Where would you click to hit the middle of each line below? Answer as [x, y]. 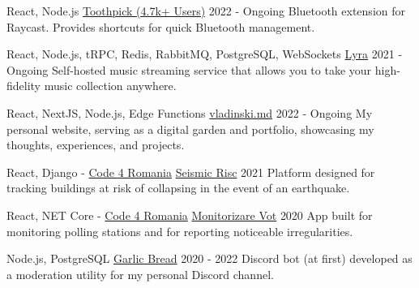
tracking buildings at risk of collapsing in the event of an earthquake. [178, 188]
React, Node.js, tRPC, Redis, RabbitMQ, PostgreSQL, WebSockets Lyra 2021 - [205, 54]
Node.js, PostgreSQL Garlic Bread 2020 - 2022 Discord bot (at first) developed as [209, 258]
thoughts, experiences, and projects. [96, 145]
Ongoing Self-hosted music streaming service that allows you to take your [189, 69]
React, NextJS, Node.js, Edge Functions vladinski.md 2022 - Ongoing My [190, 112]
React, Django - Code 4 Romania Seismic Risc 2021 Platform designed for [191, 172]
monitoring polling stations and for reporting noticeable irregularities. [180, 231]
